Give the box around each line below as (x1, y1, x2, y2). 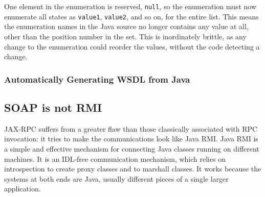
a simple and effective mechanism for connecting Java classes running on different (4, 143, 259, 154)
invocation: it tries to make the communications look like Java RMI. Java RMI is (4, 133, 258, 144)
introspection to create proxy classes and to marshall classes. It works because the (4, 163, 261, 174)
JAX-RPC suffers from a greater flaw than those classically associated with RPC (4, 123, 258, 134)
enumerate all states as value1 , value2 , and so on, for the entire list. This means (4, 11, 259, 21)
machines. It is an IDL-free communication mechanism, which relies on (4, 153, 226, 164)
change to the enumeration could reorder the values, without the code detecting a (4, 41, 260, 52)
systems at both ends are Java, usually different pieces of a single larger (4, 173, 229, 184)
